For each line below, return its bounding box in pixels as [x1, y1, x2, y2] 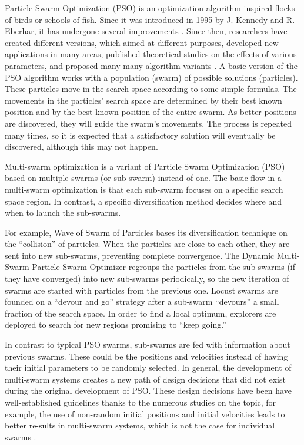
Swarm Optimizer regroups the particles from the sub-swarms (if [62, 261, 296, 273]
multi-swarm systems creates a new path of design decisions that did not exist [5, 373, 286, 385]
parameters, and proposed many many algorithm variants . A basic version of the [5, 59, 298, 71]
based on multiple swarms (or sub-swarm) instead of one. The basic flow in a [5, 172, 282, 184]
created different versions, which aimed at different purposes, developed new [5, 36, 279, 48]
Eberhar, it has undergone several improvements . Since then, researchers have [5, 25, 288, 37]
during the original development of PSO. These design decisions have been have [5, 384, 292, 397]
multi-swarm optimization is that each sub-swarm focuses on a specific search [5, 183, 283, 195]
